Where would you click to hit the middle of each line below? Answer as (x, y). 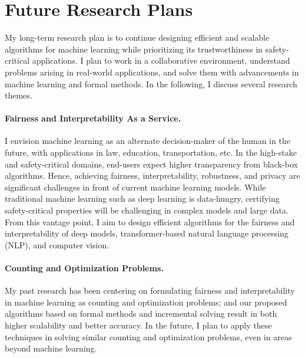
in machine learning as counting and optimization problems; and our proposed (146, 302)
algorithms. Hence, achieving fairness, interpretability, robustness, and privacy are (152, 175)
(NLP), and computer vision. (57, 244)
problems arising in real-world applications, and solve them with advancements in (152, 72)
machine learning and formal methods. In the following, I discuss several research (151, 83)
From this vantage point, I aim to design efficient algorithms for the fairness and (150, 221)
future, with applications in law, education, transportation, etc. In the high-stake (151, 152)
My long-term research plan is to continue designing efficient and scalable (137, 37)
